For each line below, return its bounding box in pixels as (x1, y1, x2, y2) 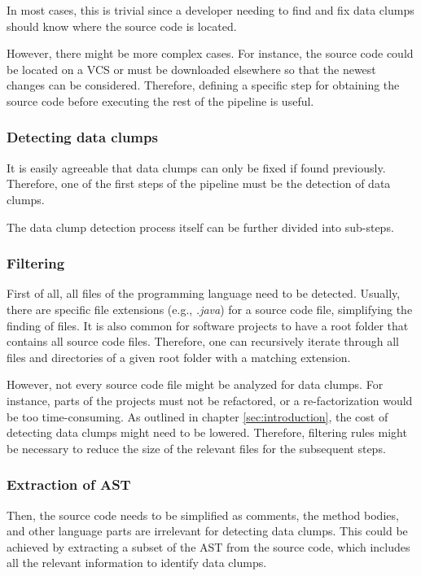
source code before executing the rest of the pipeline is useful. (7, 92, 314, 109)
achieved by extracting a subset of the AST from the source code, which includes (7, 538, 410, 555)
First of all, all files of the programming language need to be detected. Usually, (7, 285, 401, 302)
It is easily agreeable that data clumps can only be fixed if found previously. (7, 159, 386, 176)
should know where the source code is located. (7, 17, 237, 34)
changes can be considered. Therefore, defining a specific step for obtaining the (7, 76, 400, 94)
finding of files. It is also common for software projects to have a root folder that (7, 316, 409, 334)
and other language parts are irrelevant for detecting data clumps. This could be (7, 522, 408, 539)
